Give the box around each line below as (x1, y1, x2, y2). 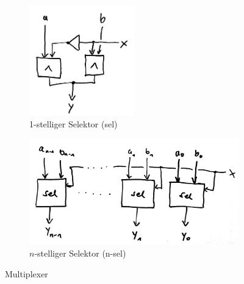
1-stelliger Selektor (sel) (29, 118, 118, 130)
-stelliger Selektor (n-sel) (34, 247, 126, 260)
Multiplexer (5, 267, 48, 280)
